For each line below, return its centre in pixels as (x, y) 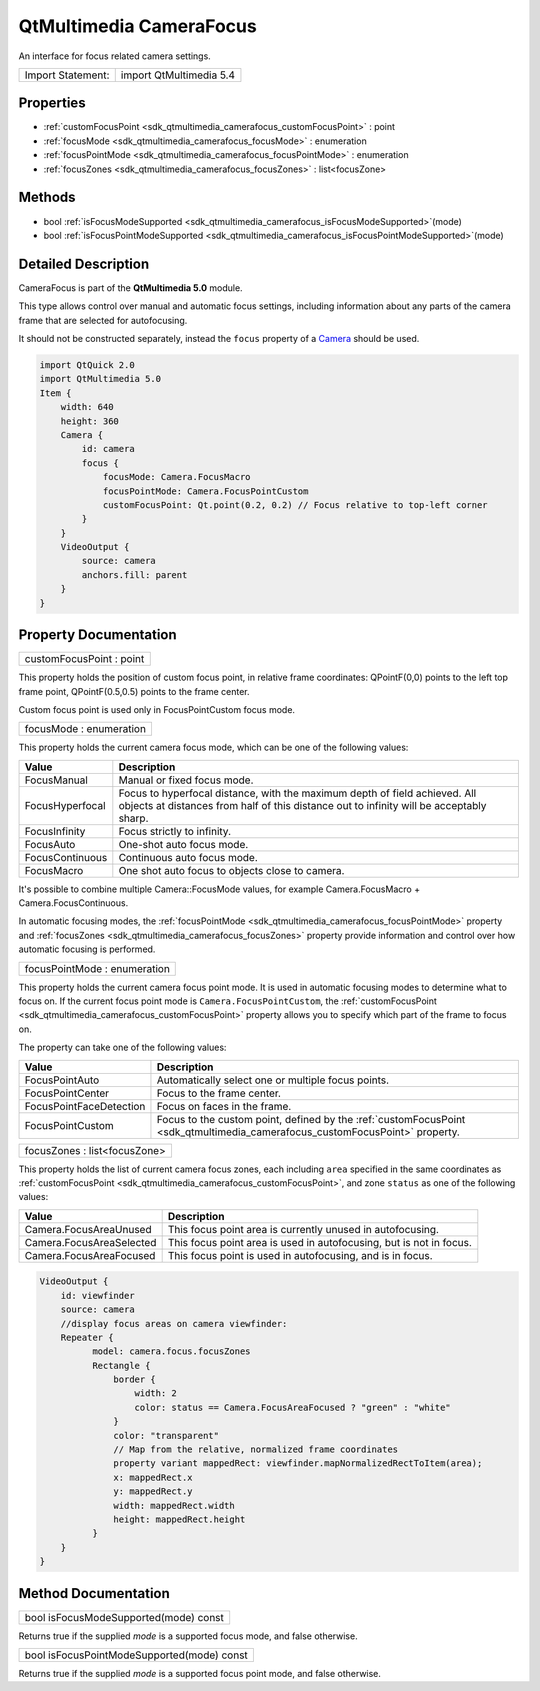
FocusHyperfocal (65, 805)
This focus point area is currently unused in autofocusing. (303, 1229)
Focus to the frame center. (219, 1093)
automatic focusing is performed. (87, 949)
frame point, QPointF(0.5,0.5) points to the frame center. (134, 691)
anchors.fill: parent (134, 574)
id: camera (108, 449)
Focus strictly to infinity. (175, 831)
